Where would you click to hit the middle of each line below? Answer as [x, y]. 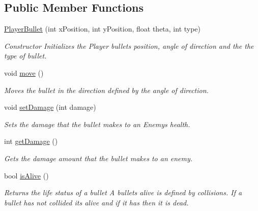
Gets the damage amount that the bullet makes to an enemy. [98, 158]
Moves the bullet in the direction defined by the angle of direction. [106, 90]
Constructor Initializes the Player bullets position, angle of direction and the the [129, 46]
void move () [24, 72]
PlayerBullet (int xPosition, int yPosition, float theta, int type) [103, 29]
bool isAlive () [26, 175]
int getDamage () [31, 141]
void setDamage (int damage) [50, 107]
